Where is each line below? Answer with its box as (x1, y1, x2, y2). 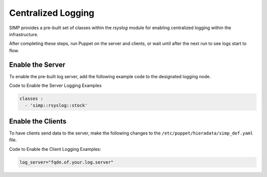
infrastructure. (9, 31, 39, 37)
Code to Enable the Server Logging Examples (9, 83, 102, 88)
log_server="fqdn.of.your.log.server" (19, 159, 114, 165)
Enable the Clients (9, 117, 67, 126)
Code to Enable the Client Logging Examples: (9, 146, 101, 152)
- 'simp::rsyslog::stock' (25, 103, 88, 108)
